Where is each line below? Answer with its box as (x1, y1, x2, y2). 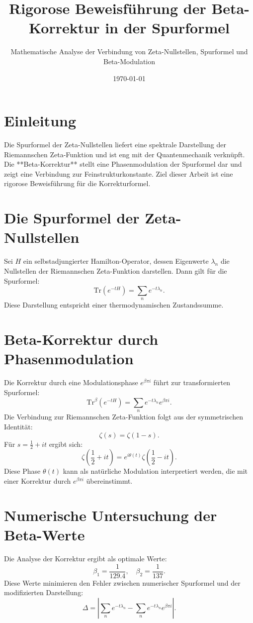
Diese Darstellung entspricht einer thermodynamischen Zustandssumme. (4, 300, 224, 310)
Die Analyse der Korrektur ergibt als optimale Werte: (4, 553, 167, 563)
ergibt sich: (49, 438, 83, 449)
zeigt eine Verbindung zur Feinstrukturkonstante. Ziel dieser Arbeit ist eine (4, 168, 233, 179)
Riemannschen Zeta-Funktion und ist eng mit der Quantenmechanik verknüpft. (4, 149, 245, 159)
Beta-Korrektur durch (4, 329, 159, 349)
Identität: (4, 421, 33, 432)
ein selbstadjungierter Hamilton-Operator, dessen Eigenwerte (23, 256, 209, 266)
